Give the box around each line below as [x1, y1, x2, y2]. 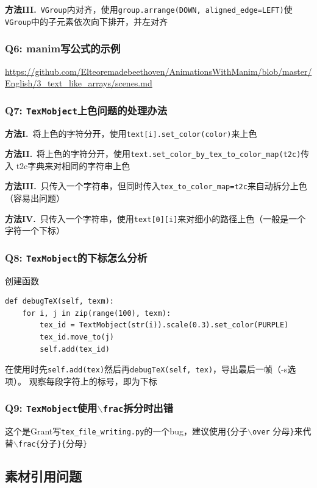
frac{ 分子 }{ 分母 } [18, 436, 88, 449]
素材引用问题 [5, 466, 82, 485]
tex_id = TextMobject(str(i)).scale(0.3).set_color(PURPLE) [40, 321, 289, 330]
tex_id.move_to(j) [40, 333, 114, 342]
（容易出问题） [5, 192, 65, 204]
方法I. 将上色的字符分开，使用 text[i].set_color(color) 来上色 [5, 127, 257, 139]
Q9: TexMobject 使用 [5, 400, 98, 416]
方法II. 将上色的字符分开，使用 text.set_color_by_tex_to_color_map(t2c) [5, 147, 301, 160]
